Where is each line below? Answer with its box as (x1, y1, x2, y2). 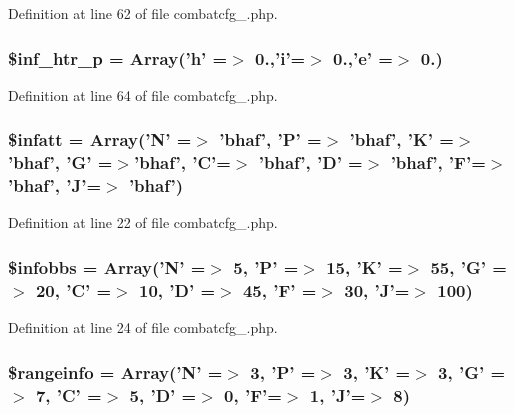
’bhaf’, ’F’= (390, 150, 486, 175)
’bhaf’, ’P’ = (219, 127, 322, 152)
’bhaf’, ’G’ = (8, 150, 113, 175)
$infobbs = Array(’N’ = (8, 254, 206, 279)
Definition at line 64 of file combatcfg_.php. (8, 84, 278, 105)
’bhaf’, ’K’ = (349, 127, 454, 152)
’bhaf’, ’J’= (8, 173, 102, 198)
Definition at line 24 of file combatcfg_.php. (8, 317, 278, 338)
